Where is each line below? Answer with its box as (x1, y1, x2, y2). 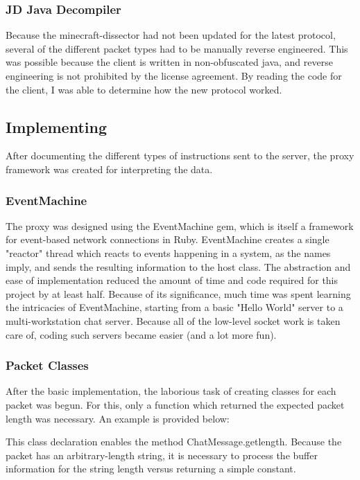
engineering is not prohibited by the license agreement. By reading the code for (6, 69, 342, 82)
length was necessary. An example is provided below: (6, 411, 230, 425)
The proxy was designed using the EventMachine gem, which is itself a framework (6, 218, 354, 233)
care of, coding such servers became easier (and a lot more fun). (6, 327, 277, 341)
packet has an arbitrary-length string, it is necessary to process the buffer (6, 447, 318, 462)
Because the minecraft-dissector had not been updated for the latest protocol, (6, 28, 336, 42)
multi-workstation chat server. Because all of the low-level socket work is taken (6, 313, 341, 328)
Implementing (6, 116, 107, 137)
